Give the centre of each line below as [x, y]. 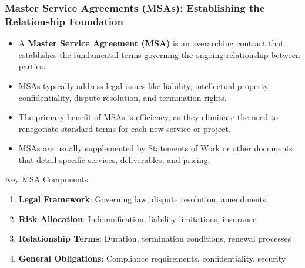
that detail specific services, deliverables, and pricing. [114, 159]
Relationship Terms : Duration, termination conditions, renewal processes [155, 238]
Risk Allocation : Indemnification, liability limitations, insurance [138, 218]
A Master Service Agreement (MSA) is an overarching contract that [151, 43]
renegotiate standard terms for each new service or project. [125, 128]
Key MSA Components [46, 179]
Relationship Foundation [64, 21]
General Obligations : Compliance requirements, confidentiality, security [152, 258]
